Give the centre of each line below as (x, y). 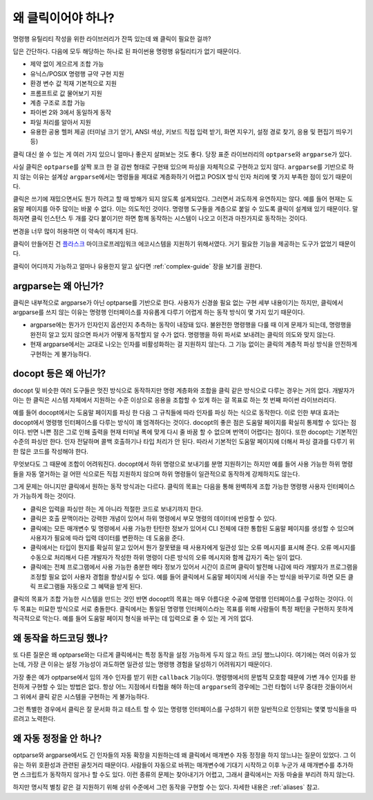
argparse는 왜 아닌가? (58, 286)
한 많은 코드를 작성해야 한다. (51, 451)
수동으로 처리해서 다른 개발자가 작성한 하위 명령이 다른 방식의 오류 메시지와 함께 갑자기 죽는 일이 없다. (166, 557)
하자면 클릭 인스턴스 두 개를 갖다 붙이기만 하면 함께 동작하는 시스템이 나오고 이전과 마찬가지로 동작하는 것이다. (160, 219)
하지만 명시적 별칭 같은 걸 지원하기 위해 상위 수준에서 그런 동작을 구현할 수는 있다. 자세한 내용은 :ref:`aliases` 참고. (166, 787)
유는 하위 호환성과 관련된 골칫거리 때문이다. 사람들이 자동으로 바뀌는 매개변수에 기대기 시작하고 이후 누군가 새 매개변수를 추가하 (183, 765)
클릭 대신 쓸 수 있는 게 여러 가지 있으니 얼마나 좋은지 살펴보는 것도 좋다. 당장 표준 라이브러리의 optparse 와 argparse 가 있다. (182, 154)
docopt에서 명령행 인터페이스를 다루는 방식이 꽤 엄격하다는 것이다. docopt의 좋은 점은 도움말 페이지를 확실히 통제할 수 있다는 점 (185, 422)
